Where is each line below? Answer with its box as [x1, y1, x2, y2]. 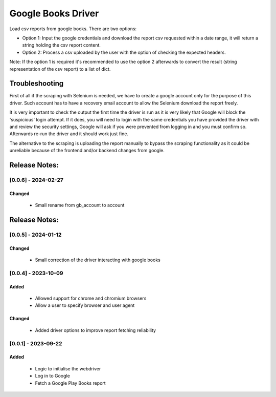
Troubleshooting [9, 79, 64, 88]
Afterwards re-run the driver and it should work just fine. [9, 131, 129, 137]
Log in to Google [35, 373, 70, 379]
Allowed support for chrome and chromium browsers [35, 295, 147, 302]
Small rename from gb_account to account [35, 202, 125, 208]
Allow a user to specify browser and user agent [35, 302, 135, 308]
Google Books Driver [9, 8, 99, 19]
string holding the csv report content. [22, 42, 101, 48]
